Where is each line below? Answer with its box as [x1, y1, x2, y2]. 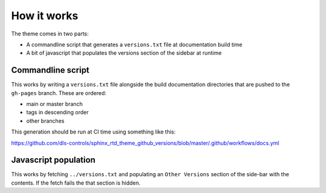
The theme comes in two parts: [11, 30, 89, 37]
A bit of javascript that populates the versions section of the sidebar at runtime [26, 49, 222, 57]
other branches [26, 117, 65, 124]
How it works [11, 9, 78, 22]
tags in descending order [26, 109, 89, 116]
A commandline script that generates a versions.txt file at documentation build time [26, 41, 243, 48]
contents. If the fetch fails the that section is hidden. [11, 179, 141, 186]
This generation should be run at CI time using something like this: [11, 128, 176, 135]
